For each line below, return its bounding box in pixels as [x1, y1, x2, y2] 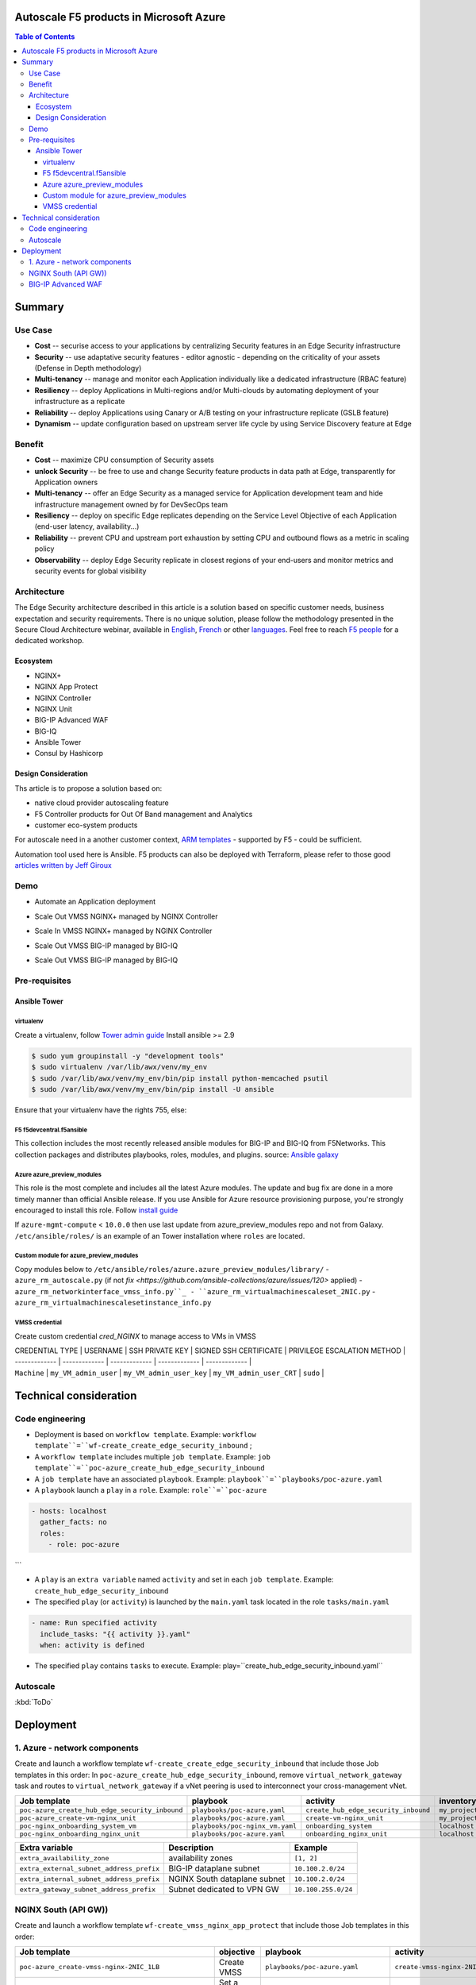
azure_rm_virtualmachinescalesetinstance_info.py [14, 1298, 212, 1308]
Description [167, 1842, 214, 1853]
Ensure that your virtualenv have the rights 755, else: [14, 1105, 187, 1115]
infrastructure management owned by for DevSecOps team [34, 499, 228, 509]
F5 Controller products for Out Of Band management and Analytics [34, 809, 253, 819]
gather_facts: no [40, 1517, 107, 1527]
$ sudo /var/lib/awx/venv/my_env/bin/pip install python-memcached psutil [31, 1073, 329, 1083]
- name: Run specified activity [31, 1618, 158, 1628]
